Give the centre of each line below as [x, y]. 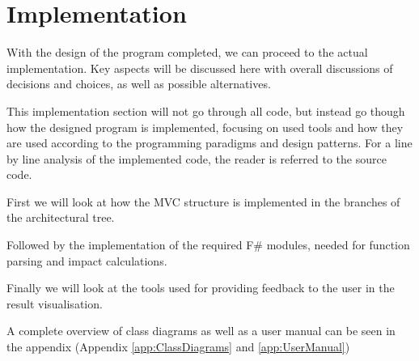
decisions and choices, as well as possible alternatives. [139, 84]
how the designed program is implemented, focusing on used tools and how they [205, 127]
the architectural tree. [61, 217]
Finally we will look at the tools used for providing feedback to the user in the [201, 288]
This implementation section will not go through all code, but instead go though [206, 110]
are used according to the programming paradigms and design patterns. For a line [209, 143]
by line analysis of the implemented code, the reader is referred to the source [197, 158]
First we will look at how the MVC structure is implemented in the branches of [203, 201]
